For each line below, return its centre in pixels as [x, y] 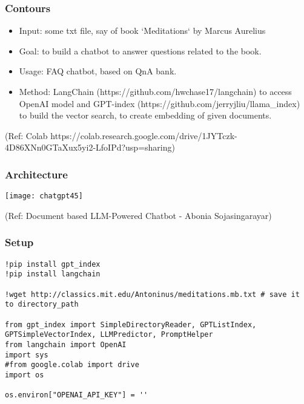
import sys [27, 355]
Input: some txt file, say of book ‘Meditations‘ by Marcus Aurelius [142, 31]
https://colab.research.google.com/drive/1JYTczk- [144, 135]
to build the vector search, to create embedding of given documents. [145, 115]
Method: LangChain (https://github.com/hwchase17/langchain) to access [155, 91]
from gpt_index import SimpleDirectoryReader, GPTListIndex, [131, 324]
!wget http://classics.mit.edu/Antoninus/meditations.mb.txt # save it [152, 294]
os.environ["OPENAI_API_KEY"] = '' [77, 395]
